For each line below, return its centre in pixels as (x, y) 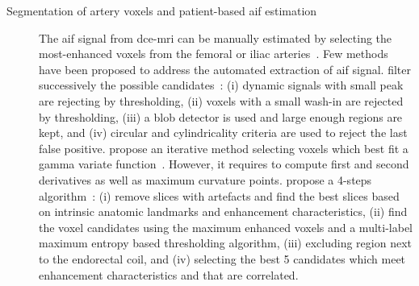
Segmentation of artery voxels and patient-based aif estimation (162, 10)
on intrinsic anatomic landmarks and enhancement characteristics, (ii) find (223, 211)
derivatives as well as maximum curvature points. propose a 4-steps (205, 179)
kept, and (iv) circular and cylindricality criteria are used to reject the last (223, 133)
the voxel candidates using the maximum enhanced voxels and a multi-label (226, 227)
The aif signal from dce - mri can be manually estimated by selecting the (216, 37)
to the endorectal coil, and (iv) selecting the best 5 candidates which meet (222, 258)
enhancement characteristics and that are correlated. (169, 274)
